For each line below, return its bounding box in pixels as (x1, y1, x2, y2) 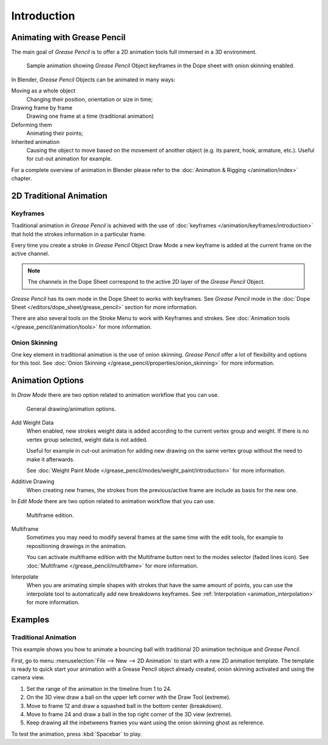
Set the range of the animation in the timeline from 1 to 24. (26, 685, 172, 692)
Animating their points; (26, 129, 83, 137)
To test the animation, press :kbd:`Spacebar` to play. (11, 730, 142, 738)
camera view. (11, 674, 45, 681)
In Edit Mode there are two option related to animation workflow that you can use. (11, 498, 216, 505)
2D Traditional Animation (11, 190, 108, 201)
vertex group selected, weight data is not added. (26, 436, 148, 443)
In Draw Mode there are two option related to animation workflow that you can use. (11, 391, 219, 399)
